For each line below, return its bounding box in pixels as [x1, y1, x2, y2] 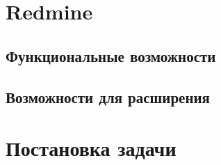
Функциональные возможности [6, 45, 216, 66]
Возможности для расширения [6, 86, 210, 107]
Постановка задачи [6, 134, 177, 162]
